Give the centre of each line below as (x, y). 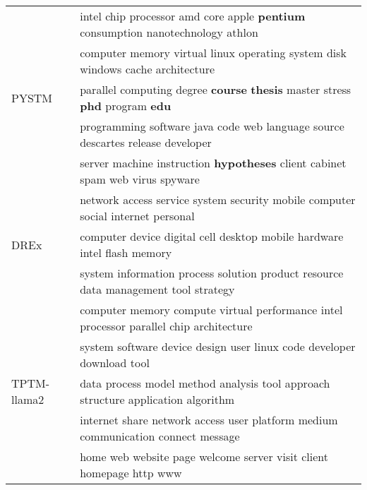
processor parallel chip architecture (166, 326)
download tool (115, 363)
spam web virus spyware (140, 179)
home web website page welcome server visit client (204, 456)
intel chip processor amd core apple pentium (193, 16)
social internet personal (137, 216)
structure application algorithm (157, 399)
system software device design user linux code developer (218, 346)
